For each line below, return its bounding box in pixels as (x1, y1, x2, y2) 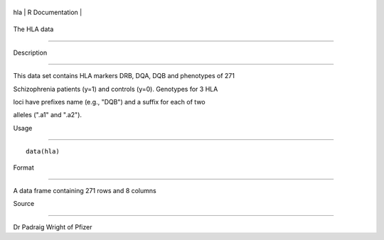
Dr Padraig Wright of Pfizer (13, 222, 92, 231)
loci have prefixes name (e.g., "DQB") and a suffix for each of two (13, 97, 206, 106)
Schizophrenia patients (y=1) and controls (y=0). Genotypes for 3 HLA (13, 84, 218, 93)
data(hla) (26, 148, 60, 156)
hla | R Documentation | (13, 8, 82, 16)
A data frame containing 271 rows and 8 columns (13, 186, 156, 195)
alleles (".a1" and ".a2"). (13, 111, 82, 119)
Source (13, 200, 35, 208)
